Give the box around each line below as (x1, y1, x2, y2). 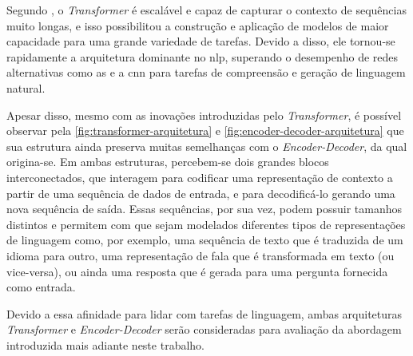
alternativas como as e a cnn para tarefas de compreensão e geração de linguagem (6, 64, 406, 81)
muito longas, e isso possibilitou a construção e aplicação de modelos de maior (6, 17, 389, 34)
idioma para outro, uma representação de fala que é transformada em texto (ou (6, 247, 395, 263)
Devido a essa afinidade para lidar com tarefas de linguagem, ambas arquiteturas (6, 305, 403, 322)
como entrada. (6, 279, 76, 295)
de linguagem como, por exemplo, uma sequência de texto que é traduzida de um (6, 231, 403, 248)
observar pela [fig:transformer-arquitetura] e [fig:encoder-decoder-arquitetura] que (6, 122, 404, 139)
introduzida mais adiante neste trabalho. (6, 336, 205, 353)
